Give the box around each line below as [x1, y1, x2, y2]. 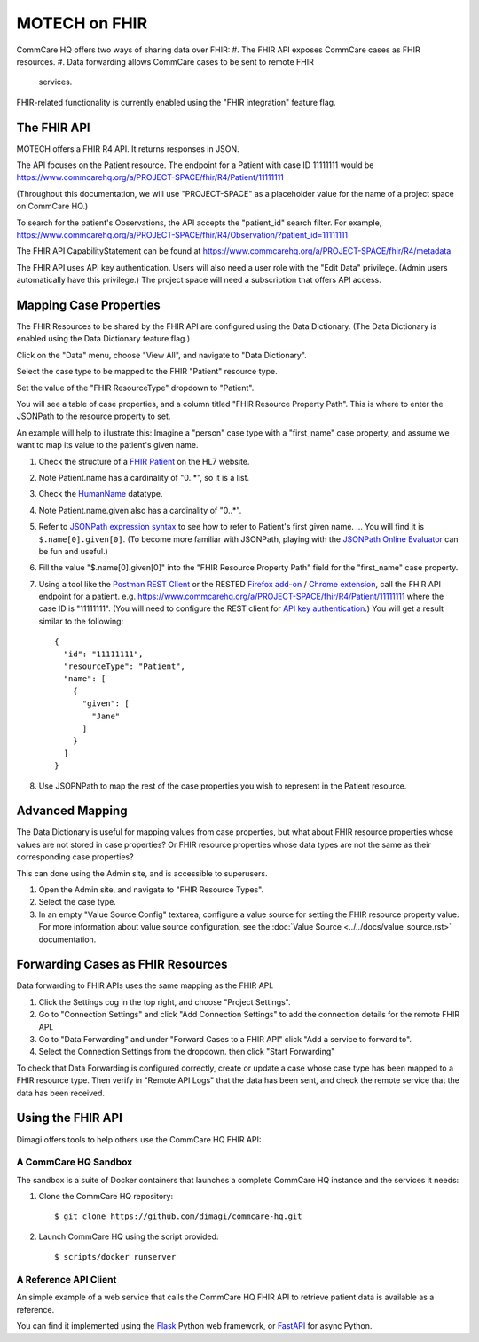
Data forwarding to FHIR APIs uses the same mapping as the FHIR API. [16, 980, 274, 991]
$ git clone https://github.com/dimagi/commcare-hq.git [54, 1212, 302, 1221]
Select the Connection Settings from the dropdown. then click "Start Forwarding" [38, 1047, 335, 1057]
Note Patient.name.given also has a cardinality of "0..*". [38, 505, 242, 515]
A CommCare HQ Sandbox [16, 1156, 133, 1168]
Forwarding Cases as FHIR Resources [16, 957, 228, 972]
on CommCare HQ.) [16, 200, 89, 212]
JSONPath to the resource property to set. [16, 411, 171, 421]
